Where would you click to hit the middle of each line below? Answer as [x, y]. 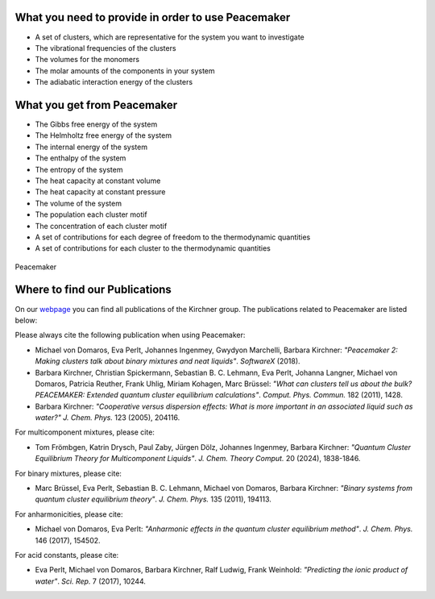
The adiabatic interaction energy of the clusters [114, 82]
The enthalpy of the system [81, 158]
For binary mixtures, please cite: [68, 473]
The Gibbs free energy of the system [96, 124]
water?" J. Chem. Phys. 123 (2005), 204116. [108, 418]
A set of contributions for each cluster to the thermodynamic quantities [153, 248]
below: [26, 320]
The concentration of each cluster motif [101, 226]
